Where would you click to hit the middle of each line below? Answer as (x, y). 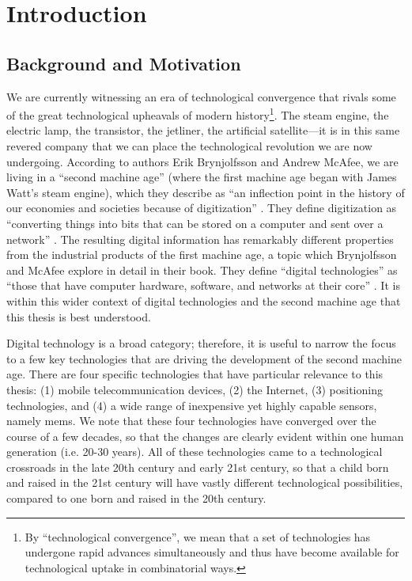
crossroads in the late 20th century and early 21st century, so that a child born (198, 467)
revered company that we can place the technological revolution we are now (189, 146)
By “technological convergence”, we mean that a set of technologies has (198, 536)
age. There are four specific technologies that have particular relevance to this (195, 374)
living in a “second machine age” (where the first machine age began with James (202, 177)
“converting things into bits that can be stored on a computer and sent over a (195, 223)
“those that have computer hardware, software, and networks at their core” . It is (203, 285)
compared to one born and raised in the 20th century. (136, 498)
